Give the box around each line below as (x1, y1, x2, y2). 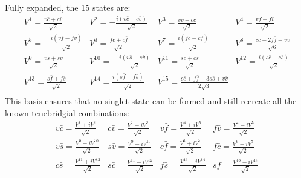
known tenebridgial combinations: (5, 107, 129, 119)
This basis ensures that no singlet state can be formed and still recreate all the (5, 94, 297, 107)
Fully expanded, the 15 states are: (5, 1, 131, 13)
